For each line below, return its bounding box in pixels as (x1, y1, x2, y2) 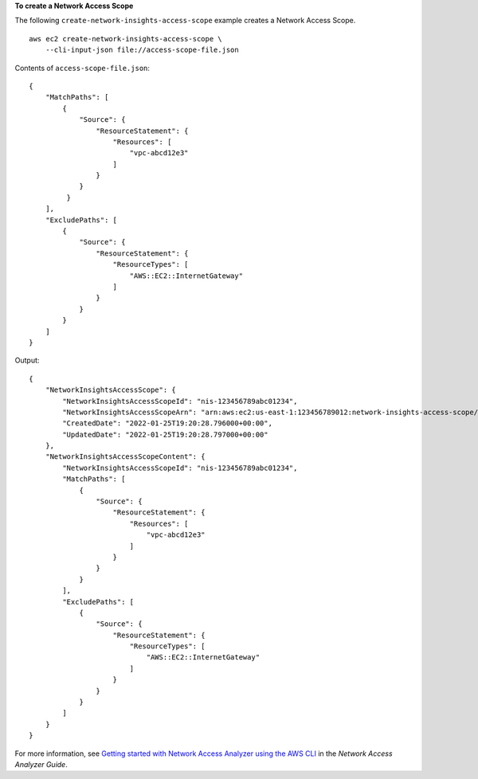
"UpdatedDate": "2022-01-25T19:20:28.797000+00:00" (62, 430, 268, 439)
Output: (14, 355, 40, 366)
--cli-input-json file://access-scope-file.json (45, 45, 239, 55)
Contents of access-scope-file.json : (14, 63, 151, 72)
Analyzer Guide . (14, 760, 68, 769)
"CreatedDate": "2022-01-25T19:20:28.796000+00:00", (62, 419, 272, 428)
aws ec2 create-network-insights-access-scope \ (29, 34, 222, 43)
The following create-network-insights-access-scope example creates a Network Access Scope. (14, 16, 356, 25)
